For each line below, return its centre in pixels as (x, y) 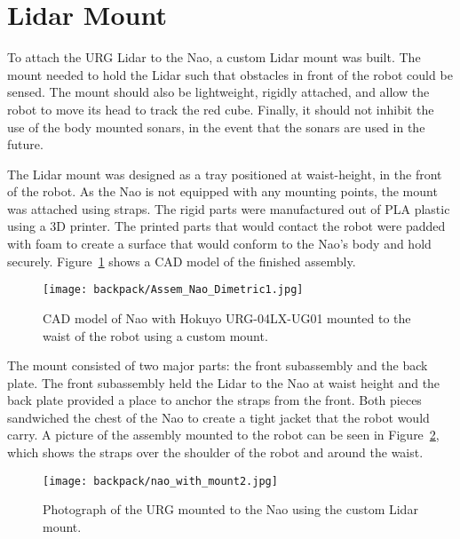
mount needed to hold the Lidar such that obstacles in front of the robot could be (230, 74)
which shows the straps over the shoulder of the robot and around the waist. (215, 452)
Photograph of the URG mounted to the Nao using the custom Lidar (230, 509)
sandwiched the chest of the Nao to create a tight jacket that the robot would (218, 417)
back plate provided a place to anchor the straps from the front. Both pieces (214, 400)
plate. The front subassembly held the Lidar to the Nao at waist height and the (224, 382)
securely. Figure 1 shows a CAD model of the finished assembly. (182, 261)
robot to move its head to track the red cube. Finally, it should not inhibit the (221, 109)
